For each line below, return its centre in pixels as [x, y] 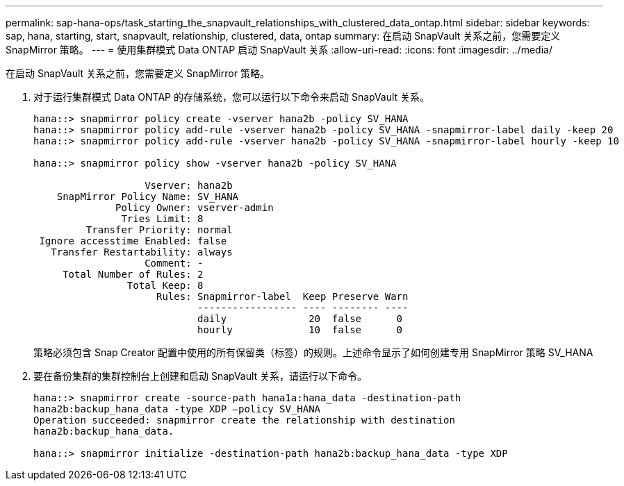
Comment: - [174, 263]
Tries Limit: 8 [162, 219]
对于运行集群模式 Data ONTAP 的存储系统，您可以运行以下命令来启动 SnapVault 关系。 [232, 97]
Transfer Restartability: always [142, 252]
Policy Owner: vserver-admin [195, 208]
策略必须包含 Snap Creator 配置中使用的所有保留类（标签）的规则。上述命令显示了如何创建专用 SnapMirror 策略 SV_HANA [313, 352]
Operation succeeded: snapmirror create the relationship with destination [244, 420]
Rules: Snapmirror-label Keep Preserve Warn [282, 296]
